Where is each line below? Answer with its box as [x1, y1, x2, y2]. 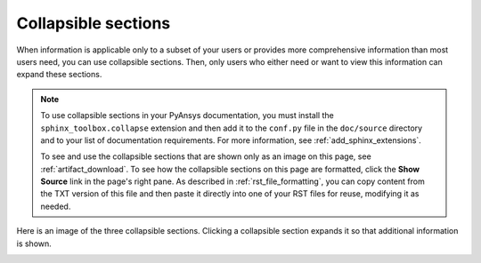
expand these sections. [16, 69, 102, 80]
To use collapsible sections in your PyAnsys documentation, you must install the [40, 110, 334, 121]
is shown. [16, 238, 53, 249]
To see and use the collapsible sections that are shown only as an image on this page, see [40, 151, 371, 162]
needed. [40, 201, 71, 211]
